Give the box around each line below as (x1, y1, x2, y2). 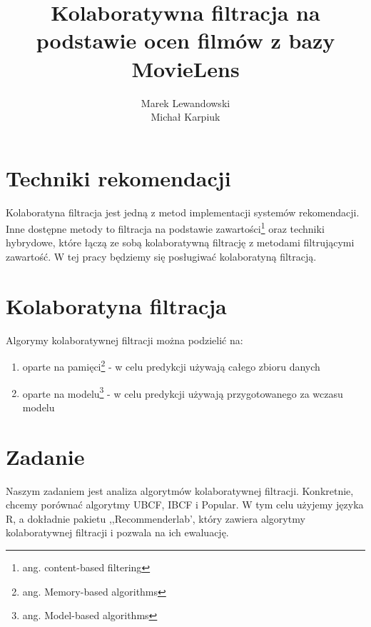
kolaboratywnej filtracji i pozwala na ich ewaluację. (6, 525, 229, 540)
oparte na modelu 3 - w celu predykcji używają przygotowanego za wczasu (22, 383, 343, 401)
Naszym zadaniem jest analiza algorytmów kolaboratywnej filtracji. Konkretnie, (6, 483, 354, 498)
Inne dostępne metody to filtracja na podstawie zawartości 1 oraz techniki (6, 219, 325, 236)
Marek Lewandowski (141, 95, 230, 110)
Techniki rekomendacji (6, 163, 231, 192)
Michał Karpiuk (151, 109, 220, 124)
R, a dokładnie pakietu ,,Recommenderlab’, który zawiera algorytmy (6, 511, 305, 526)
